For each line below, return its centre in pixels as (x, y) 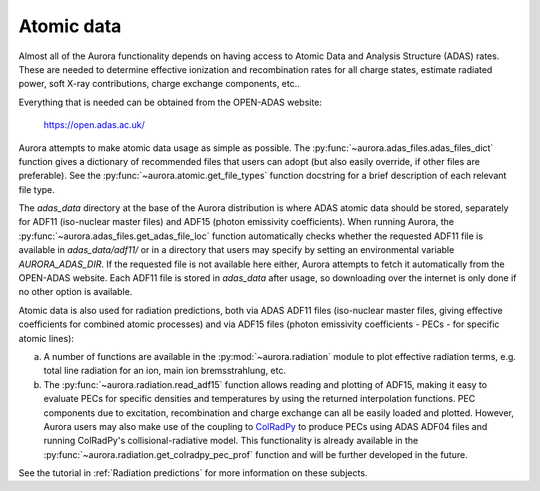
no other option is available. (75, 292)
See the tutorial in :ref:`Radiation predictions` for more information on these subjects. (193, 473)
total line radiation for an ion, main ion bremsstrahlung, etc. (165, 371)
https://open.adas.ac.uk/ (94, 125)
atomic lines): (46, 338)
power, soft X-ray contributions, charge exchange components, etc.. (159, 84)
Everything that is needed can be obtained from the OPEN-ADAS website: (170, 102)
